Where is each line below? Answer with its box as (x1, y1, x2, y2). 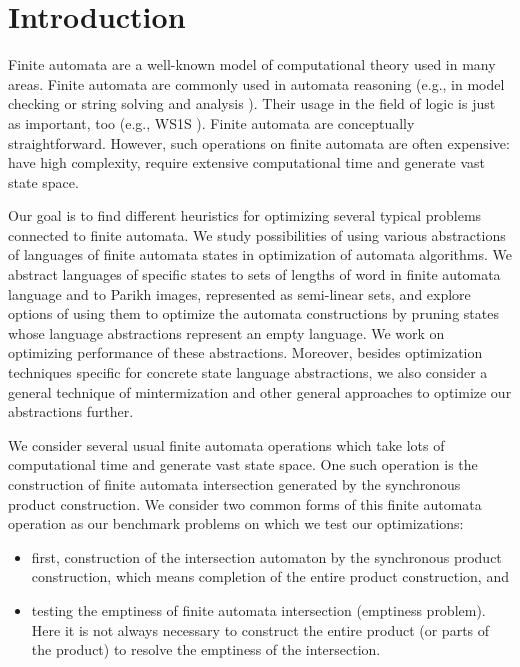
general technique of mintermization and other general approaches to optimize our (8, 381, 512, 402)
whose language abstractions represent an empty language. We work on (8, 322, 445, 343)
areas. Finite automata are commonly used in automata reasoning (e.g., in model (8, 73, 505, 94)
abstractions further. (8, 401, 134, 422)
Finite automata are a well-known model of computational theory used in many (8, 54, 496, 75)
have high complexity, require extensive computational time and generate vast (8, 152, 486, 173)
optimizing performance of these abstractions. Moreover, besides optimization (8, 342, 483, 363)
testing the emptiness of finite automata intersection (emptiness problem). (31, 599, 486, 620)
